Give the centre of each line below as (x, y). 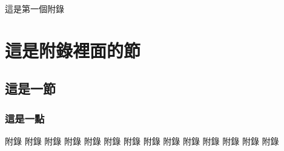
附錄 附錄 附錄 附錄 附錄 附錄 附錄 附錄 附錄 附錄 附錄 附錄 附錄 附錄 (142, 140)
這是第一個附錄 (35, 8)
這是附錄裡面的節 (73, 50)
